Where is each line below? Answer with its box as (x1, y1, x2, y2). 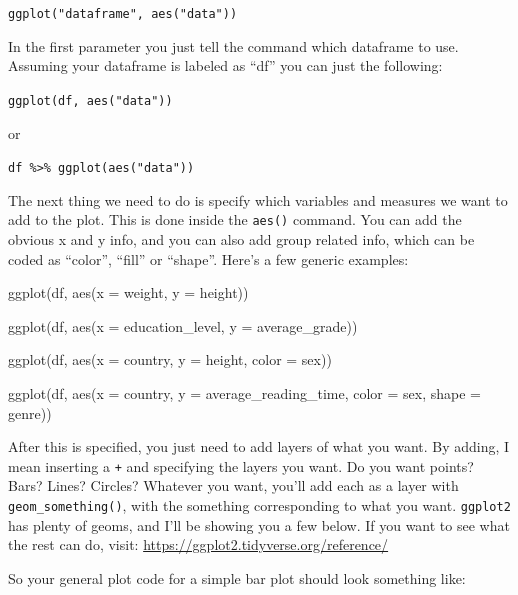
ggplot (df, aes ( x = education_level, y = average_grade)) (8, 315, 358, 336)
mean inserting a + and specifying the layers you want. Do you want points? (8, 455, 474, 476)
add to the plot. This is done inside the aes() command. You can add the (8, 209, 462, 230)
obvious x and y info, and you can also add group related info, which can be (8, 229, 475, 249)
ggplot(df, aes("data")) (8, 93, 173, 108)
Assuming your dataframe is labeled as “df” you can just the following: (8, 55, 443, 76)
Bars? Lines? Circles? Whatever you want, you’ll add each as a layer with (8, 475, 459, 496)
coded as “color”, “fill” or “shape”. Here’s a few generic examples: (8, 248, 409, 269)
